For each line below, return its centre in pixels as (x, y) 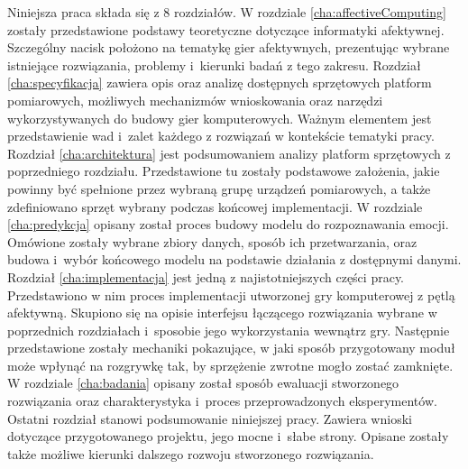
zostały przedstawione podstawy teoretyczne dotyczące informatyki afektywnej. (226, 29)
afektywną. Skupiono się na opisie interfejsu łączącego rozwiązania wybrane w (222, 313)
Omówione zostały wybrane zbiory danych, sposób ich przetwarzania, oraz (212, 241)
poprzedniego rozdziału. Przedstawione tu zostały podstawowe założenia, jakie (224, 171)
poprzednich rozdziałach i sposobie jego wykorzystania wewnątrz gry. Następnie (229, 330)
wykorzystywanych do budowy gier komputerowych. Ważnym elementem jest (220, 118)
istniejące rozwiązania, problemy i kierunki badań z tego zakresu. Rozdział (214, 64)
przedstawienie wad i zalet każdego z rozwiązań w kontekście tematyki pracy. (221, 136)
